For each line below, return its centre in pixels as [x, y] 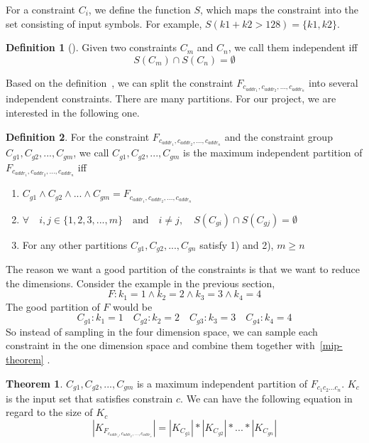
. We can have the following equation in [266, 398]
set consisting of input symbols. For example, [104, 23]
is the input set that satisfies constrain [89, 398]
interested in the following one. [73, 112]
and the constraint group [279, 136]
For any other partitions [75, 244]
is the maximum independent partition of [273, 153]
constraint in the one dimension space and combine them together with [160, 345]
